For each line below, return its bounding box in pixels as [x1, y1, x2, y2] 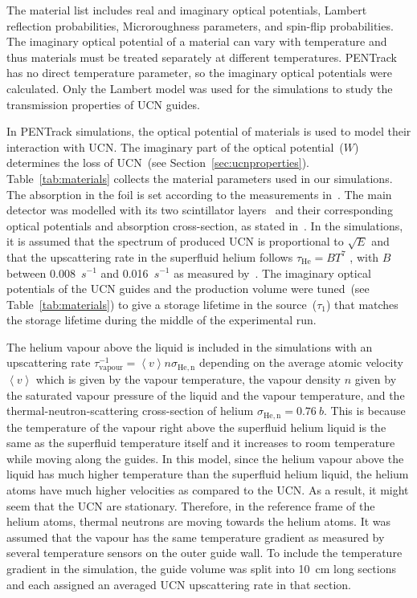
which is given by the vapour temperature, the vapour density [35, 370, 341, 387]
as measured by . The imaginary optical [174, 264, 371, 281]
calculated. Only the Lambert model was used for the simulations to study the [6, 79, 393, 96]
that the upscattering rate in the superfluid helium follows [6, 248, 293, 265]
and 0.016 [100, 264, 149, 281]
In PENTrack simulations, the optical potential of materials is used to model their [6, 123, 411, 140]
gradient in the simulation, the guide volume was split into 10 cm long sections [6, 559, 396, 576]
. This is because [323, 402, 406, 419]
